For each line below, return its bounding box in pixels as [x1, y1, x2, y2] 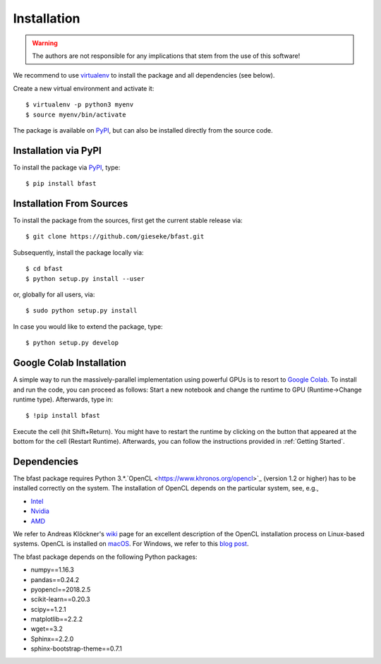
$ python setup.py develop [25, 339, 119, 347]
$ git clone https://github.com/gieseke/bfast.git [25, 233, 205, 241]
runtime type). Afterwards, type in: [13, 395, 114, 404]
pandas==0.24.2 [30, 575, 80, 584]
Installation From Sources [13, 198, 128, 210]
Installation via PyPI [13, 145, 102, 157]
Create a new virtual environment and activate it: [13, 84, 155, 92]
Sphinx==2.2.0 [30, 634, 74, 643]
